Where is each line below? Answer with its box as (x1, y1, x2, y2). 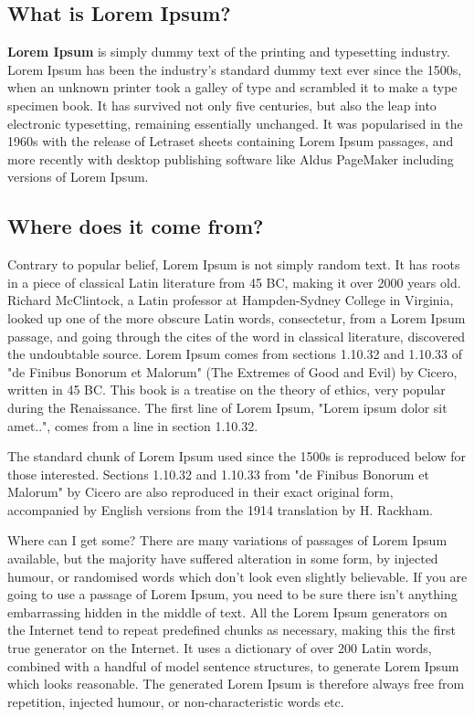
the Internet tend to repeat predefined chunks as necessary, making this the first (7, 620, 457, 639)
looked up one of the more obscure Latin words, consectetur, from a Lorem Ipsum (7, 308, 466, 327)
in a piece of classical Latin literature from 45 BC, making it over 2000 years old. (7, 272, 461, 291)
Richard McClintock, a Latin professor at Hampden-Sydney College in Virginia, (7, 290, 454, 310)
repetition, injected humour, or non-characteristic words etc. (7, 691, 344, 711)
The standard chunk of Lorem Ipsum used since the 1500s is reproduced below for (7, 447, 467, 466)
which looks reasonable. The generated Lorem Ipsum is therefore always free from (7, 674, 465, 693)
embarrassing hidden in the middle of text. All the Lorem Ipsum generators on (7, 602, 448, 621)
